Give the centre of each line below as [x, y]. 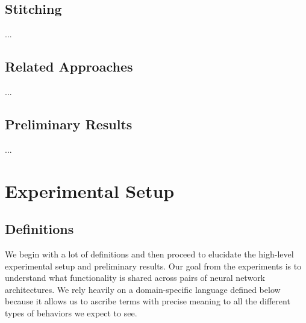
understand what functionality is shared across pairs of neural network [135, 278]
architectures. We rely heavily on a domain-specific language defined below [143, 289]
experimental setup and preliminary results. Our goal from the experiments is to [153, 266]
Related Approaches [69, 66]
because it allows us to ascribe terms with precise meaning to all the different [148, 301]
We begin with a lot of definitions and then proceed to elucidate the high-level [149, 254]
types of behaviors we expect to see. [71, 312]
